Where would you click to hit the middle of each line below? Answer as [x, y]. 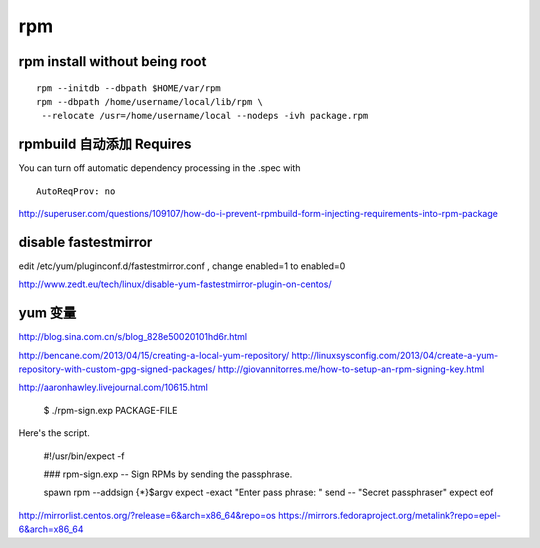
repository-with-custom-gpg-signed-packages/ [117, 369]
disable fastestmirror [85, 241]
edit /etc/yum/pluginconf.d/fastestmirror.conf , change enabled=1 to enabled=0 [182, 266]
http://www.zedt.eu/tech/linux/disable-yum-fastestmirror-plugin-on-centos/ [175, 284]
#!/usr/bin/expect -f [84, 456]
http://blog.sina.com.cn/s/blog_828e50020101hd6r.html [133, 337]
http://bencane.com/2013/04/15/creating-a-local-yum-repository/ [154, 355]
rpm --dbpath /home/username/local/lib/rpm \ [150, 101]
